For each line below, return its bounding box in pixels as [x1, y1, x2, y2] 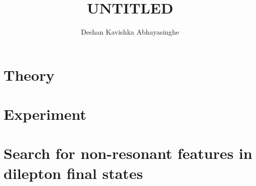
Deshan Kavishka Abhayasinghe [81, 27, 179, 37]
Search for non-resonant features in [4, 143, 252, 163]
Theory [4, 64, 55, 85]
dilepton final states [4, 162, 143, 183]
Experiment [4, 104, 87, 124]
